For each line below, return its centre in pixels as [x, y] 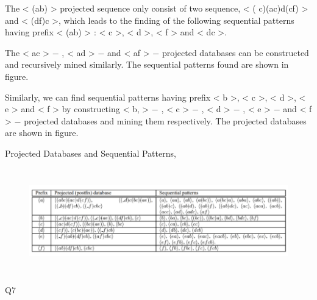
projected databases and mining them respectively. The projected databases [165, 120]
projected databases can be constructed [235, 52]
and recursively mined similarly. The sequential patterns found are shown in [147, 64]
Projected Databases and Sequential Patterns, [91, 153]
